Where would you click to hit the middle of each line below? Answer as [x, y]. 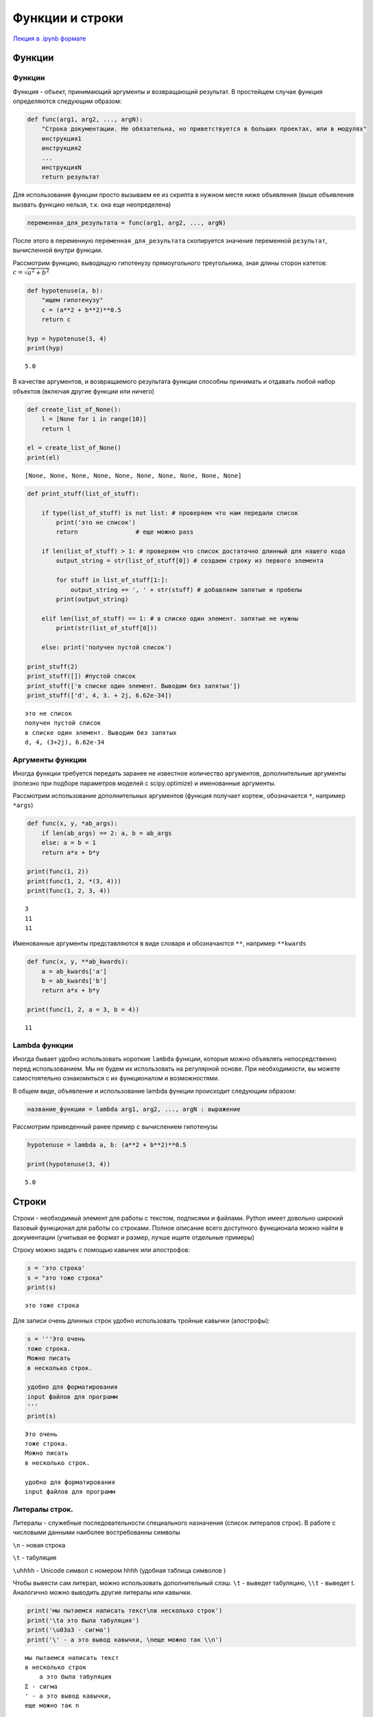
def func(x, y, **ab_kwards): [78, 962]
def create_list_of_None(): [74, 409]
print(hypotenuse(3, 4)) [69, 1164]
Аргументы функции [50, 760]
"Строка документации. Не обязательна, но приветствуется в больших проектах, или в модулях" [204, 129]
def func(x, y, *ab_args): [72, 823]
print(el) [44, 457]
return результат [71, 177]
